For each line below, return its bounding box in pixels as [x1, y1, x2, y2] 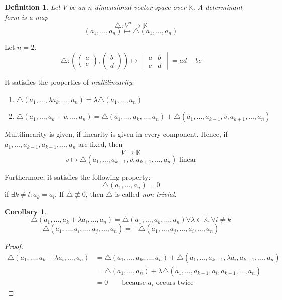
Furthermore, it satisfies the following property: [5, 171, 151, 182]
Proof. [5, 241, 23, 251]
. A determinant [193, 2, 243, 12]
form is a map [5, 11, 48, 22]
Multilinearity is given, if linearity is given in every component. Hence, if [5, 129, 228, 139]
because [122, 279, 146, 286]
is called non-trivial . [115, 189, 177, 199]
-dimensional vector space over [92, 2, 186, 12]
